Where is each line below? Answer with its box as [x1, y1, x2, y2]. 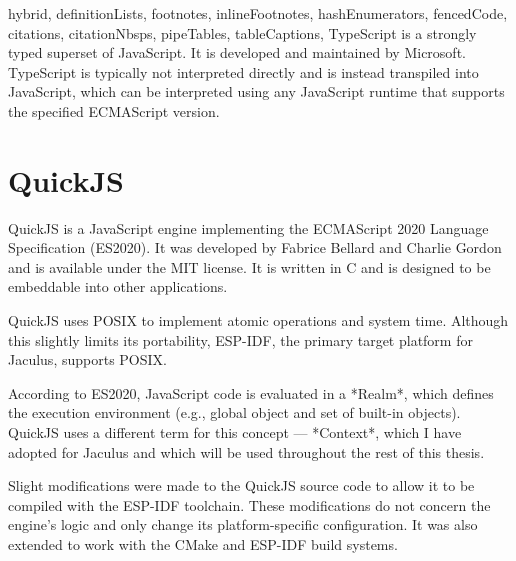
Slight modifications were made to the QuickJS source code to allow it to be [8, 475, 475, 496]
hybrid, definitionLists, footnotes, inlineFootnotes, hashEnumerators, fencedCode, [8, 3, 508, 23]
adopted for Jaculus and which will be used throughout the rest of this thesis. [8, 441, 485, 462]
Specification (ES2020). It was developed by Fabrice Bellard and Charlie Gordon [8, 237, 502, 258]
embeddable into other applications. [8, 276, 228, 297]
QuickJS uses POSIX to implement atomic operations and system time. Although [8, 310, 509, 331]
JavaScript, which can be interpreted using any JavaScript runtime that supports [8, 81, 505, 102]
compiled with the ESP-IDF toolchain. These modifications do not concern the [8, 494, 491, 515]
